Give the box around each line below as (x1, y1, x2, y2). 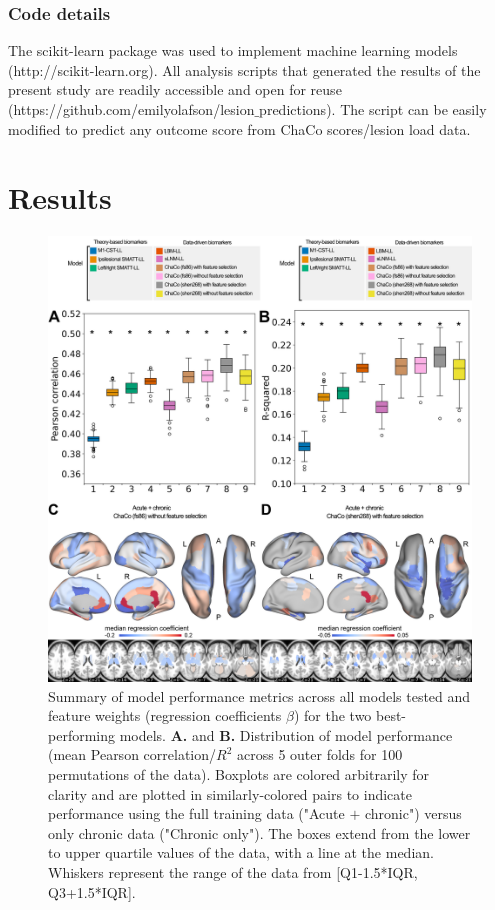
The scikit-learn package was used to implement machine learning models (8, 40, 458, 61)
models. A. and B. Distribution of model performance (119, 724, 453, 745)
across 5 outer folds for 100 (236, 744, 403, 765)
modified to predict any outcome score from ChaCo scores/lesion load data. (8, 118, 471, 139)
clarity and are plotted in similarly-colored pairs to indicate (48, 783, 412, 804)
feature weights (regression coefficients (48, 705, 282, 726)
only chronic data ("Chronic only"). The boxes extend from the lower (48, 822, 471, 843)
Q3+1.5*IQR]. (48, 881, 136, 902)
